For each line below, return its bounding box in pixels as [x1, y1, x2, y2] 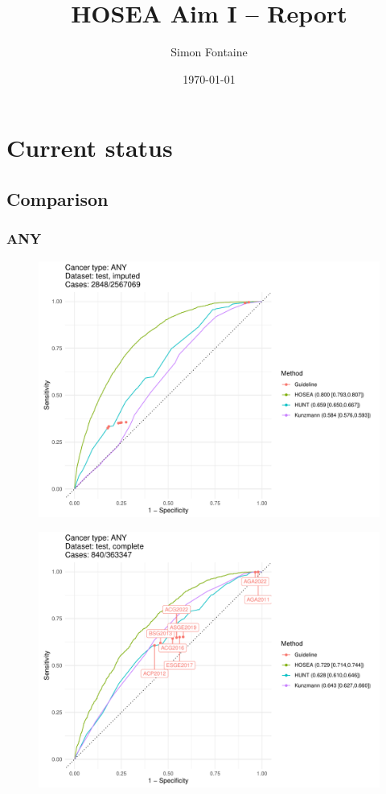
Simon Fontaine [170, 43, 248, 60]
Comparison [6, 186, 109, 211]
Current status [6, 131, 173, 164]
